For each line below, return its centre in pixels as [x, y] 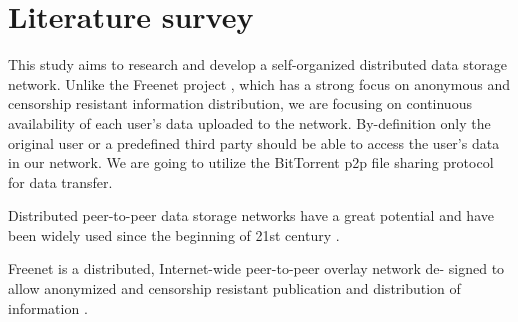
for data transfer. [60, 181]
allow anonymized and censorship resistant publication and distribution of [234, 288]
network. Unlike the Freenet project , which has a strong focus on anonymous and [259, 83]
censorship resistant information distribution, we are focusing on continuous [240, 103]
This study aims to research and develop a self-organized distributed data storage [257, 64]
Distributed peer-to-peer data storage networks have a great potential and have [251, 215]
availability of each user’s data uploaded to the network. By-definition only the [249, 122]
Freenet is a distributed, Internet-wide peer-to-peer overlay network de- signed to [256, 268]
